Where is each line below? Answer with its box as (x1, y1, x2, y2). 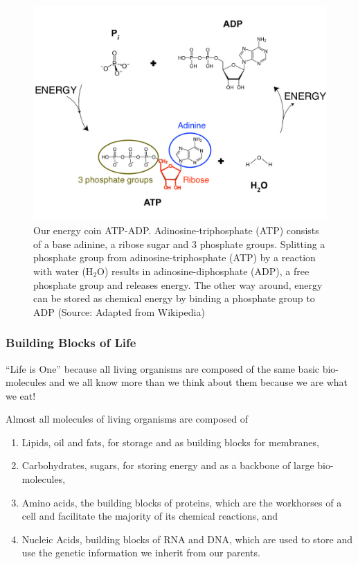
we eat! (6, 388, 36, 403)
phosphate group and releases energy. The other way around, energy (33, 277, 323, 292)
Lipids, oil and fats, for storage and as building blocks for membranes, (21, 434, 319, 449)
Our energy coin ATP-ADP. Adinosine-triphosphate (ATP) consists (33, 223, 319, 238)
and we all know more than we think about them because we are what (49, 375, 348, 389)
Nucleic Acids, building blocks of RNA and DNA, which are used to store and (21, 531, 352, 546)
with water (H (33, 263, 93, 278)
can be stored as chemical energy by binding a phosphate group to (33, 291, 315, 306)
